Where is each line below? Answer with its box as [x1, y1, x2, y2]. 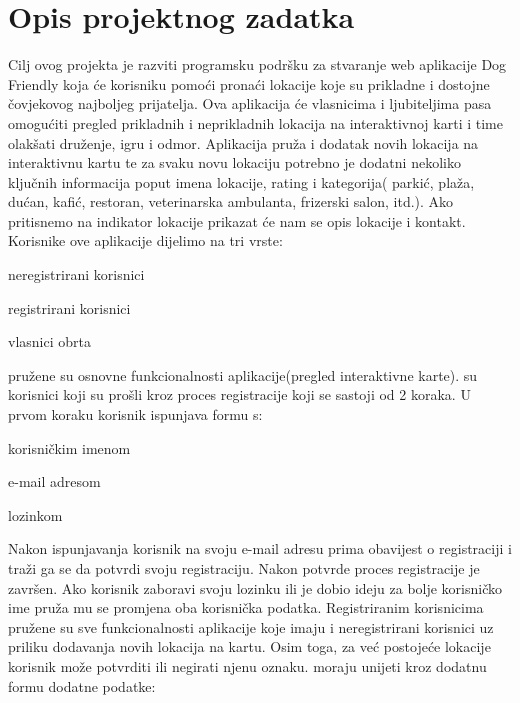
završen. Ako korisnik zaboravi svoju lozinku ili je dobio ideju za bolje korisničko [8, 577, 503, 598]
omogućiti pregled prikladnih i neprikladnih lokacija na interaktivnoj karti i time [8, 112, 503, 133]
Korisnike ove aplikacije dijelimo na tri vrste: [8, 230, 283, 251]
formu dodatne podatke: [8, 675, 156, 696]
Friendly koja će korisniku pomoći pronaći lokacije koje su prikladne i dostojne [8, 73, 490, 94]
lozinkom [8, 504, 63, 525]
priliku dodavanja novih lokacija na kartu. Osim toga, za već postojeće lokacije [8, 636, 491, 657]
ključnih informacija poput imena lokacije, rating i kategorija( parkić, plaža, [8, 171, 475, 192]
